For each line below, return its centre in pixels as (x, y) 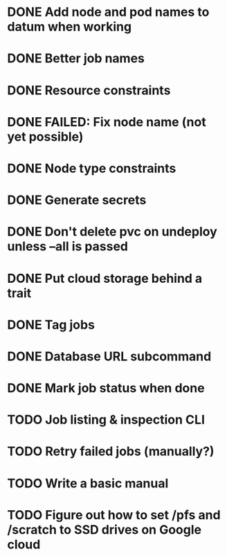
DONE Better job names (76, 59)
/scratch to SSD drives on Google (105, 529)
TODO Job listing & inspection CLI (106, 420)
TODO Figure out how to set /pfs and (114, 515)
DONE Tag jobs (51, 325)
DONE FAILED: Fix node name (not (107, 122)
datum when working (70, 27)
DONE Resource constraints (89, 90)
